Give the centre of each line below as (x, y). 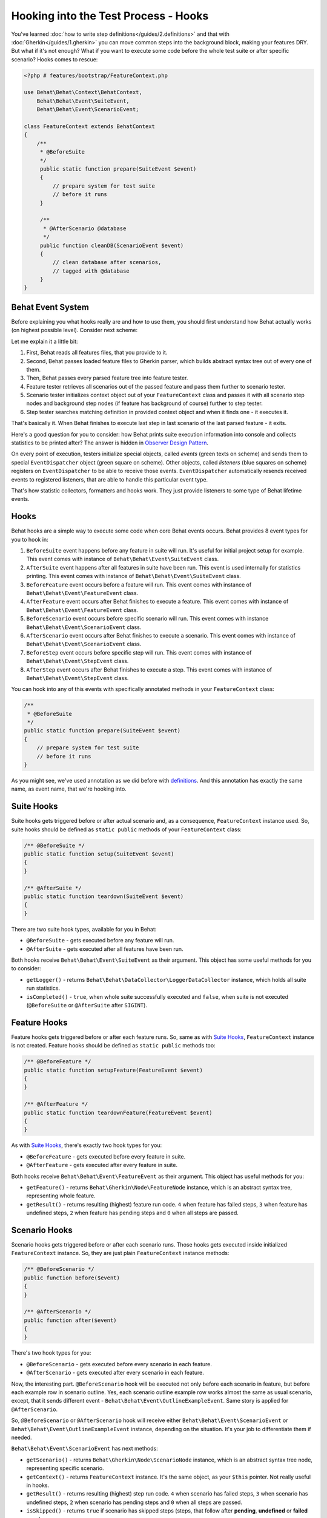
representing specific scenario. (65, 1468)
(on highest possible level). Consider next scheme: (74, 330)
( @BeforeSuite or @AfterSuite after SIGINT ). (87, 1005)
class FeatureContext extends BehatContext (90, 127)
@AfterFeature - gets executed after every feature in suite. (102, 1165)
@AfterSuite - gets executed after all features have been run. (105, 949)
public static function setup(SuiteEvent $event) (99, 854)
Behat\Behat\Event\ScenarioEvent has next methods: (84, 1449)
